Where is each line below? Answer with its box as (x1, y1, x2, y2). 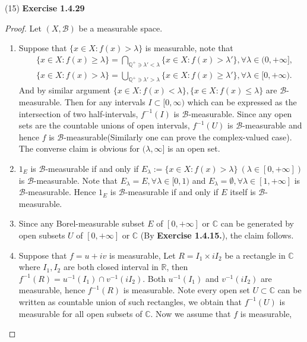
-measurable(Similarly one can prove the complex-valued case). (64, 130, 292, 143)
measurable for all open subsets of (18, 307, 143, 319)
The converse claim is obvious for (18, 142, 140, 155)
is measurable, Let (109, 249, 176, 261)
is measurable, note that (145, 42, 233, 54)
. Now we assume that (150, 307, 231, 319)
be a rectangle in (224, 249, 286, 261)
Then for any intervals (64, 96, 145, 108)
